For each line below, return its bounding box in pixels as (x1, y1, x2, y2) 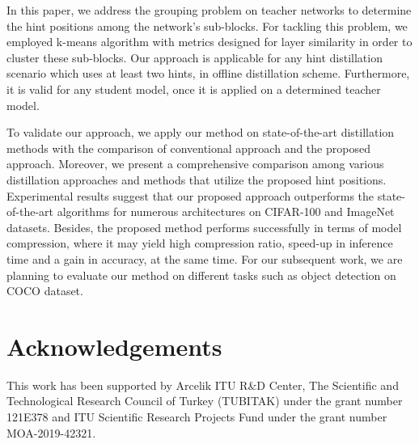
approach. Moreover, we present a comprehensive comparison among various (6, 155, 384, 172)
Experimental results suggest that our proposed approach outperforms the (6, 187, 375, 204)
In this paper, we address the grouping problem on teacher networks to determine (6, 2, 412, 18)
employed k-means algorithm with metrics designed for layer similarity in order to (6, 33, 413, 50)
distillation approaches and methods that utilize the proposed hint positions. (6, 171, 387, 188)
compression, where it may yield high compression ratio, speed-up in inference (6, 235, 393, 252)
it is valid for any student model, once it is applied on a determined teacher (6, 80, 381, 97)
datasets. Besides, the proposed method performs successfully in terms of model (6, 218, 402, 235)
